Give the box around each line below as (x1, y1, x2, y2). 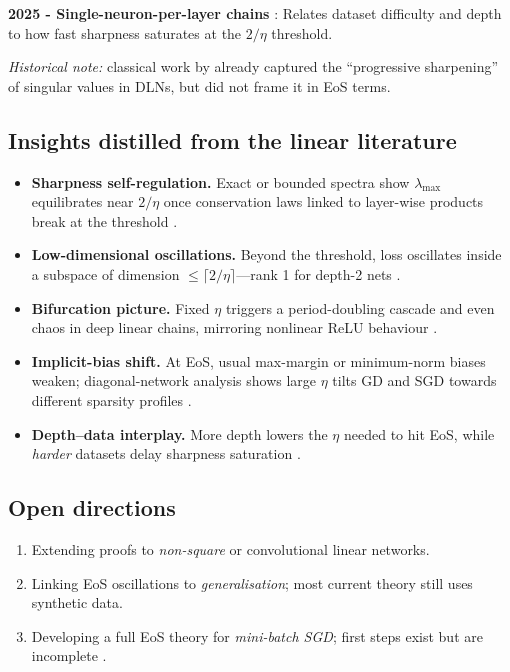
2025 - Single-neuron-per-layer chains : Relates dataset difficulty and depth (8, 3, 502, 23)
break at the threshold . (31, 210, 178, 231)
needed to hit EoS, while (343, 423, 495, 444)
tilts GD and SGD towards (332, 370, 497, 391)
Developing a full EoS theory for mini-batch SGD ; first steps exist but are (31, 625, 483, 646)
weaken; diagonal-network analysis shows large (31, 370, 317, 391)
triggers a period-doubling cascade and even (225, 297, 495, 318)
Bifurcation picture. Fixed (31, 297, 210, 318)
